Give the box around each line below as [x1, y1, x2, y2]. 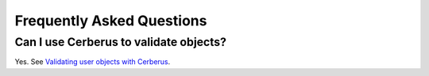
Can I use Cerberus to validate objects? [14, 35, 226, 49]
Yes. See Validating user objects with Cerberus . [14, 57, 171, 66]
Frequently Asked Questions [14, 12, 207, 29]
